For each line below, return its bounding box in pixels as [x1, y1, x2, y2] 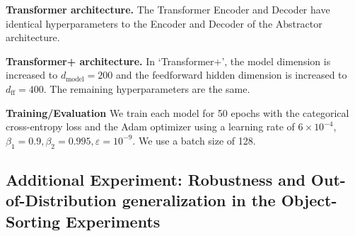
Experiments [66, 210, 161, 232]
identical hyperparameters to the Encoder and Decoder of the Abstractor [6, 16, 322, 30]
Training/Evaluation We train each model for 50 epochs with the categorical [6, 105, 349, 120]
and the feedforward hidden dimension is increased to [115, 67, 347, 82]
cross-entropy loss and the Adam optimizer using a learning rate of [6, 119, 295, 134]
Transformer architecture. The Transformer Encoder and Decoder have [6, 2, 330, 16]
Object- [281, 189, 337, 211]
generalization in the [122, 189, 276, 211]
